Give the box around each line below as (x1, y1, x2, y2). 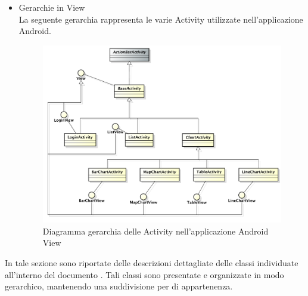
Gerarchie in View (18, 1, 85, 13)
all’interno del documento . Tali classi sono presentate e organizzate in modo (5, 268, 284, 280)
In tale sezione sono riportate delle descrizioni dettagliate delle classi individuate (5, 256, 298, 269)
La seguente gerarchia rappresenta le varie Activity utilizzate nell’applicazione (18, 13, 303, 25)
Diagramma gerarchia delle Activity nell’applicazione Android (42, 224, 269, 237)
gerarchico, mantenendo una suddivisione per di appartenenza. (5, 280, 233, 292)
